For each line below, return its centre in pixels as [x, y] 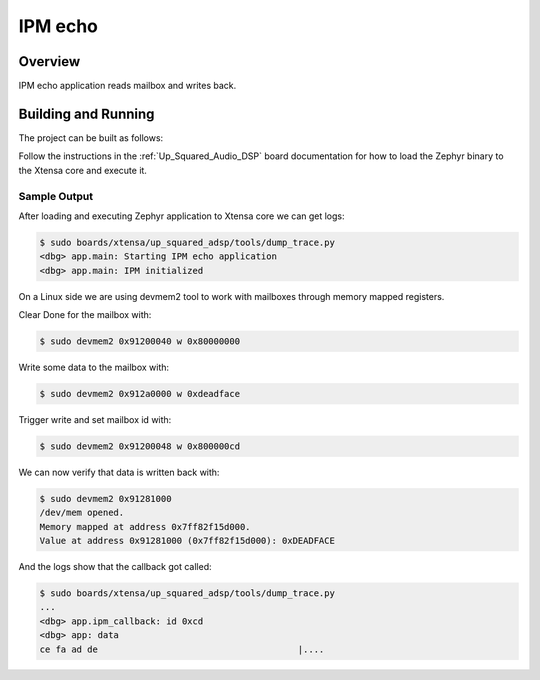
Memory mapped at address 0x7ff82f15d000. [145, 526]
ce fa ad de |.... [182, 649]
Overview [49, 61]
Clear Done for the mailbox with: [85, 315]
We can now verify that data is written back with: [119, 472]
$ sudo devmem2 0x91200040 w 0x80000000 [139, 341]
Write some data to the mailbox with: [94, 367]
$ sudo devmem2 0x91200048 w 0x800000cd [139, 446]
